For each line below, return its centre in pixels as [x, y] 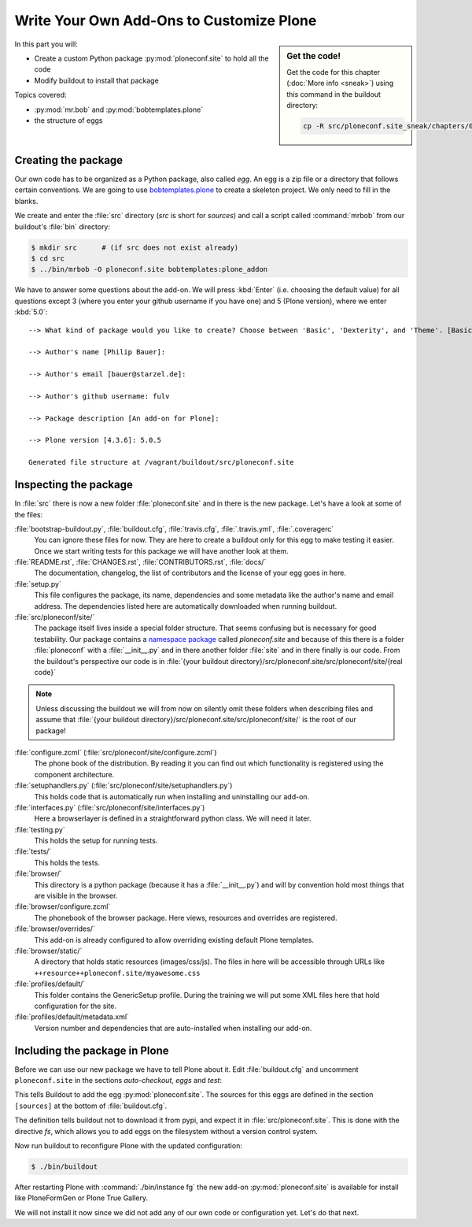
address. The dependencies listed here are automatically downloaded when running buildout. [186, 606]
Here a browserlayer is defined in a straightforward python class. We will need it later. [173, 818]
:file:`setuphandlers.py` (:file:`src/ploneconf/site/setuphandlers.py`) [124, 786]
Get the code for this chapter [334, 72]
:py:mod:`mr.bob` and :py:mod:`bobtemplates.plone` [119, 109]
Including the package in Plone [92, 1050]
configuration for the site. [76, 1006]
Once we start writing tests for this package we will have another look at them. [161, 550]
